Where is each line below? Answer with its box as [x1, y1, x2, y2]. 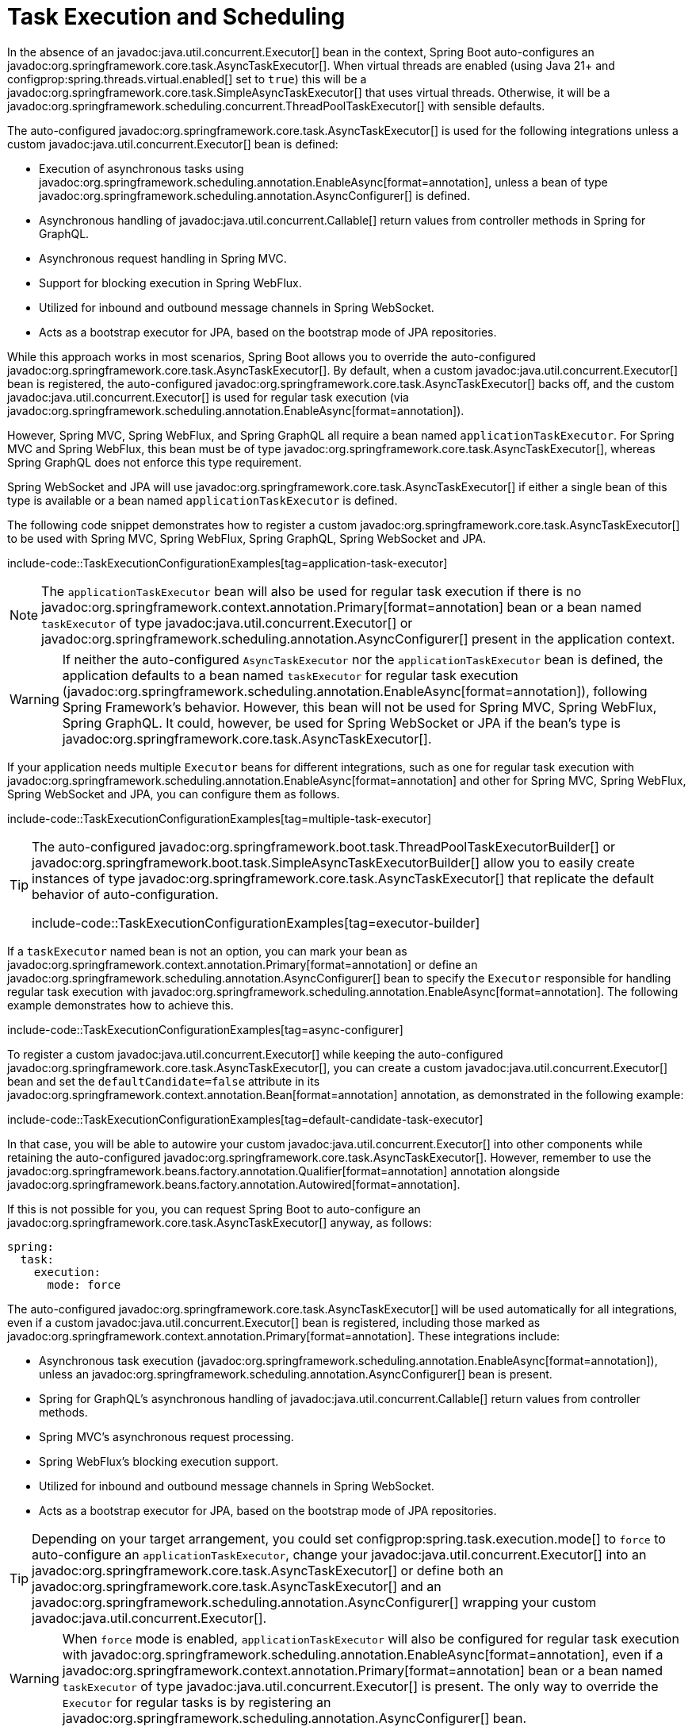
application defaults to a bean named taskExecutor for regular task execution [62, 667, 518, 683]
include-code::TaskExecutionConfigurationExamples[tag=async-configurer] [7, 1022, 403, 1036]
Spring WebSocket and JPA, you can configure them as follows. [7, 786, 340, 801]
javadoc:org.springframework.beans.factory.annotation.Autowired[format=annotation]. [7, 1177, 461, 1191]
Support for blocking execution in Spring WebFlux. [39, 275, 302, 290]
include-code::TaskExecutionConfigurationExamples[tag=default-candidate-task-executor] [7, 1112, 484, 1126]
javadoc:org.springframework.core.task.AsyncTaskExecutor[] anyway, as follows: [7, 1215, 432, 1229]
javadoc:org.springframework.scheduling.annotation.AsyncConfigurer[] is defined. [39, 188, 471, 202]
